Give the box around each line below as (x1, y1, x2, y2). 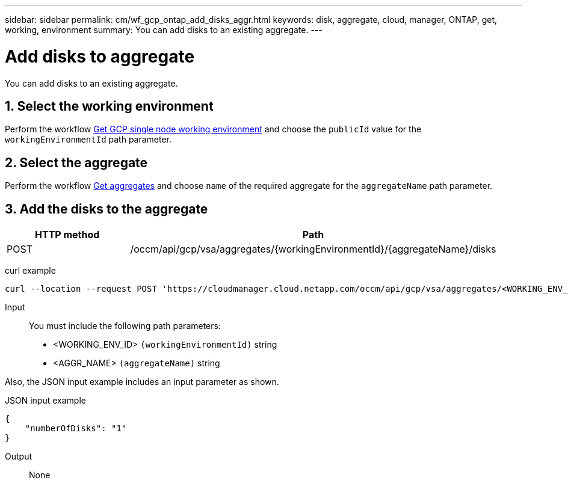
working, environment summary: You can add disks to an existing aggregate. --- (5, 25, 323, 35)
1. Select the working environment (5, 98, 214, 114)
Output (5, 451, 32, 462)
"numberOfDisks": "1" (25, 423, 127, 434)
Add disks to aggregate (5, 46, 195, 67)
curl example (5, 265, 56, 276)
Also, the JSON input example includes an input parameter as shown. (5, 377, 279, 387)
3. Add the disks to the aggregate (5, 201, 208, 217)
